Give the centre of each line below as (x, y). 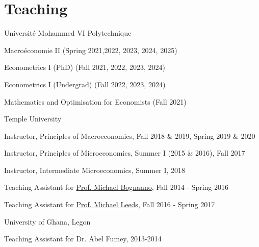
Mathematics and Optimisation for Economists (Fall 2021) (95, 101)
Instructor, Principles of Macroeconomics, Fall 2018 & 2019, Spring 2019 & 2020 (130, 135)
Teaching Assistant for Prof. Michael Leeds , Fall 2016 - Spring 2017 (110, 204)
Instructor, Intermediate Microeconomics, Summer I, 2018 (95, 170)
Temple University (33, 119)
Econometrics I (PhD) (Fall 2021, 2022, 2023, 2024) (85, 67)
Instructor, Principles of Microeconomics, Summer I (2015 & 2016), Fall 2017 (125, 153)
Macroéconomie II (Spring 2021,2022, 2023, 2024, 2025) (91, 50)
